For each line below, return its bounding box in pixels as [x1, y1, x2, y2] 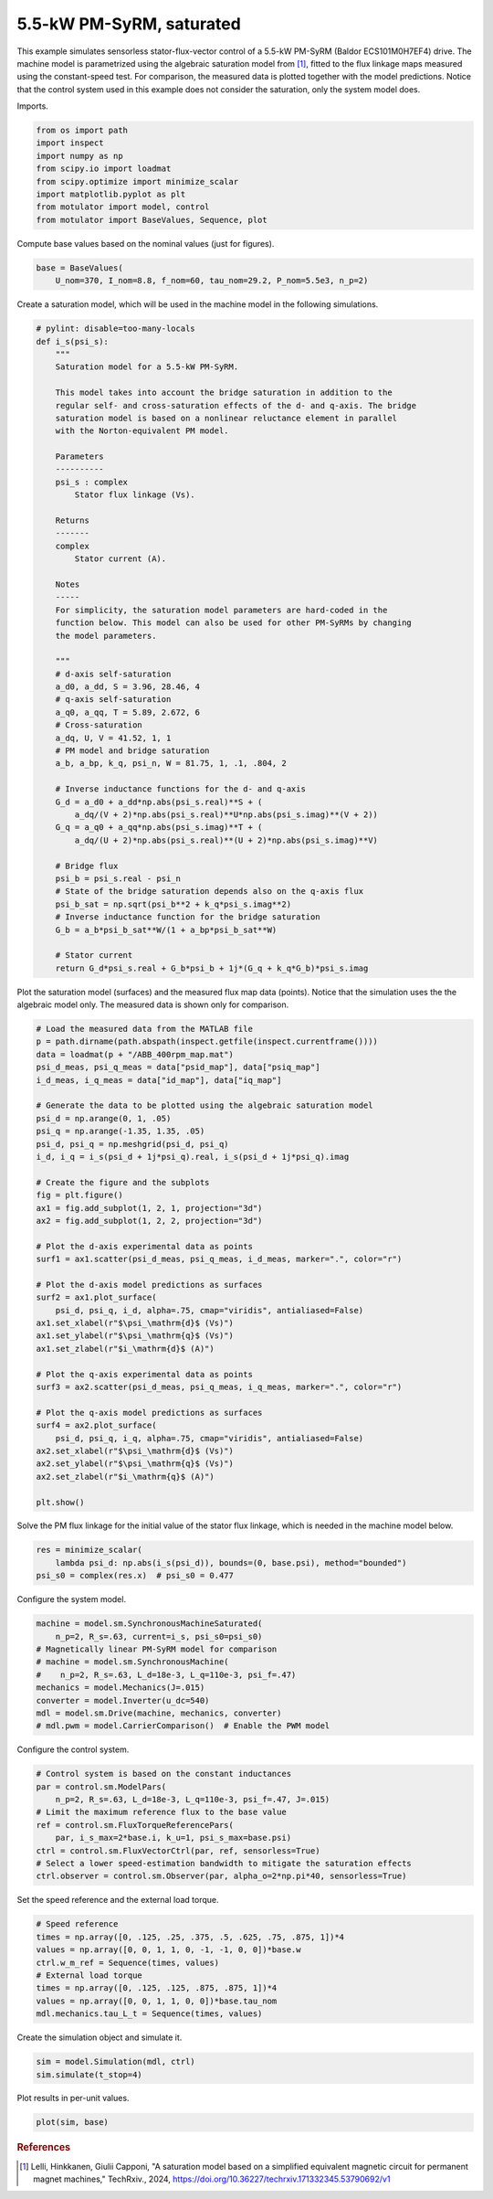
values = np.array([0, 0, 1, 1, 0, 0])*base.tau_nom [36, 1995, 278, 2006]
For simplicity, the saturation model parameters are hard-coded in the [55, 604, 388, 615]
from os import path [36, 125, 128, 136]
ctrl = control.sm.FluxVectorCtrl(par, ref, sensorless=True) [36, 1845, 320, 1855]
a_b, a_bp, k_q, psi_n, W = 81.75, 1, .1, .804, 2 [55, 759, 287, 769]
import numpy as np [36, 151, 123, 161]
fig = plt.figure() [36, 1190, 123, 1201]
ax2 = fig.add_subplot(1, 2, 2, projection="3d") [36, 1216, 263, 1226]
